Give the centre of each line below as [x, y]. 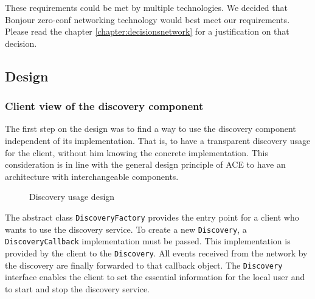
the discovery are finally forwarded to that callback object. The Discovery [144, 265]
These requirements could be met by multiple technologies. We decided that [146, 7]
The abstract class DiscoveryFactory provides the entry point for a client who [152, 217]
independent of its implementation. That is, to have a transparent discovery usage [158, 140]
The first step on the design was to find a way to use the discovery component [151, 129]
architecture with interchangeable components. [92, 176]
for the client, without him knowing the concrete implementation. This [137, 152]
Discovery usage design [72, 197]
